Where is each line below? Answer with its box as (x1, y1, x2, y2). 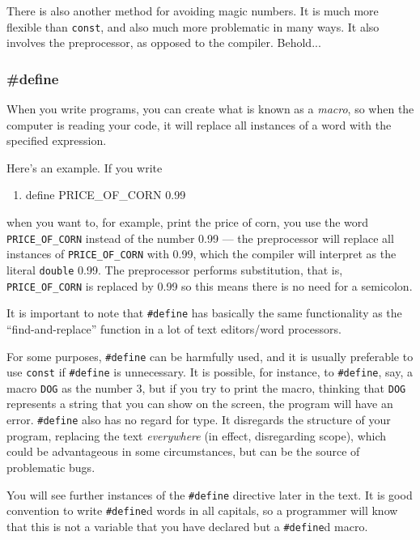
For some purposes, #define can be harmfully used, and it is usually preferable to (6, 347, 414, 364)
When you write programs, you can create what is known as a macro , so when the (6, 100, 414, 117)
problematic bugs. (6, 458, 95, 475)
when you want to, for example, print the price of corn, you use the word (6, 214, 369, 231)
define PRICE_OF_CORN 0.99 (25, 186, 186, 203)
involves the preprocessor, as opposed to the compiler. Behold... (6, 34, 321, 51)
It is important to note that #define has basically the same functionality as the (6, 304, 402, 321)
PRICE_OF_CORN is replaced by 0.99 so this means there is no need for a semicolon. (6, 277, 413, 294)
